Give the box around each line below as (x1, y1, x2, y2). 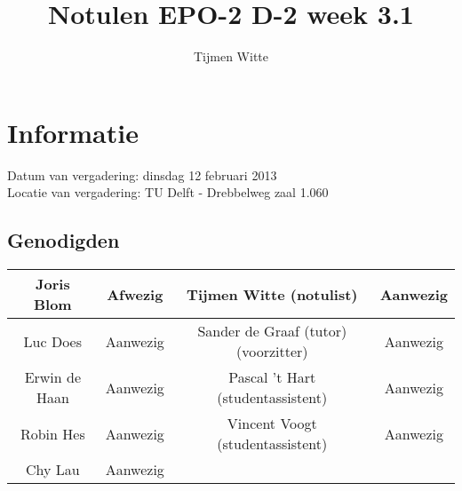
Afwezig (107, 283, 163, 305)
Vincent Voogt (227, 413, 317, 434)
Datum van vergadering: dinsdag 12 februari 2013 (7, 165, 277, 184)
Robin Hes (20, 423, 85, 444)
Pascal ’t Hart (228, 367, 316, 388)
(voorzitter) (236, 341, 308, 362)
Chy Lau (25, 459, 80, 480)
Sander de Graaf (197, 321, 299, 342)
